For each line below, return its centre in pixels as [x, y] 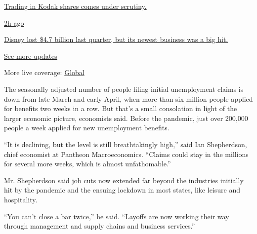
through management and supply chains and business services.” [100, 226]
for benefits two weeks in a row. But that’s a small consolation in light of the [121, 108]
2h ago [14, 22]
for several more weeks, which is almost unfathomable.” [87, 164]
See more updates [31, 56]
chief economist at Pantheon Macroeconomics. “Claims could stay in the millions [126, 154]
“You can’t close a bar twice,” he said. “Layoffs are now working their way [117, 216]
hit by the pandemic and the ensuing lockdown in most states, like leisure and [122, 190]
